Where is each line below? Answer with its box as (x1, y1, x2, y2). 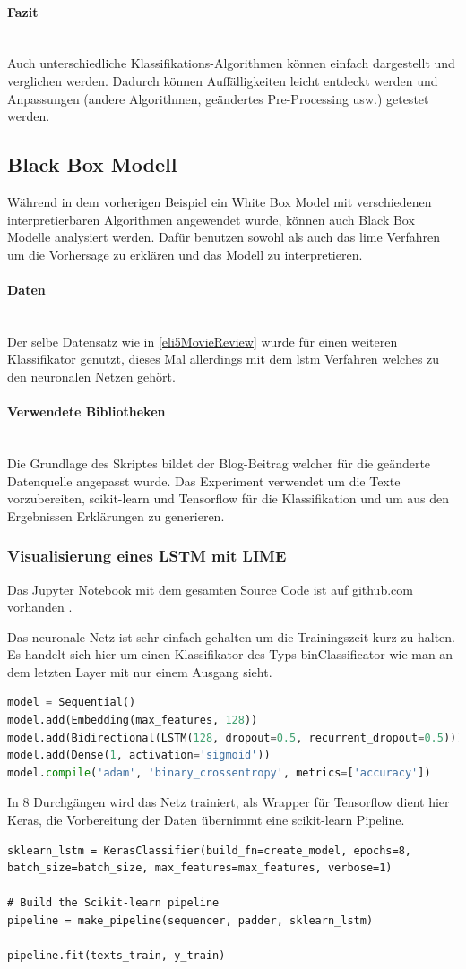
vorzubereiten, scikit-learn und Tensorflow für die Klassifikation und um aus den (7, 489, 450, 508)
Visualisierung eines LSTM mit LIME (7, 545, 287, 567)
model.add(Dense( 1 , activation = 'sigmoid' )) (7, 749, 271, 762)
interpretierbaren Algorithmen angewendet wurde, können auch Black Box (7, 210, 415, 228)
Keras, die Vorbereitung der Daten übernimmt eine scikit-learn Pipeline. (7, 810, 405, 829)
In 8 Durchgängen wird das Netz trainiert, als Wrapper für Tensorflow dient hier (7, 793, 450, 811)
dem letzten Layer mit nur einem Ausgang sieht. (7, 662, 272, 681)
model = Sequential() (7, 696, 136, 709)
